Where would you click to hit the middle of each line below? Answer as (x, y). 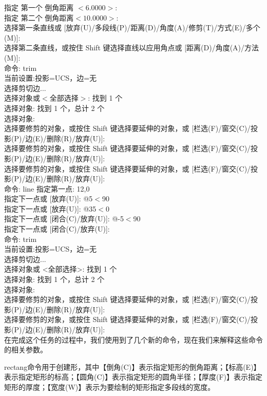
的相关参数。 (26, 350)
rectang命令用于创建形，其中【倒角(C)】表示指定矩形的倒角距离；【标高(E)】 (132, 366)
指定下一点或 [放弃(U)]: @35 (50, 208)
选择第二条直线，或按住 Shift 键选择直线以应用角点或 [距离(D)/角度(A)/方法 (132, 48)
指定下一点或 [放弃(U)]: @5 (49, 199)
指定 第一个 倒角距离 (39, 7)
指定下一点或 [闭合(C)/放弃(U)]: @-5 (64, 219)
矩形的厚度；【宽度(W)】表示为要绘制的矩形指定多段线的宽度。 (110, 386)
